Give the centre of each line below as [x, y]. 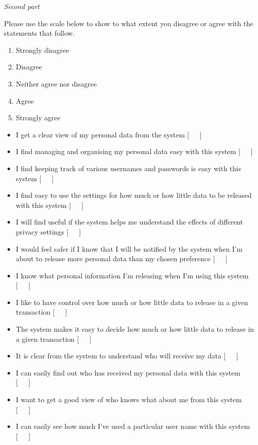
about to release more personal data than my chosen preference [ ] [121, 258]
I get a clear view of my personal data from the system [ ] [109, 134]
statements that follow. [39, 33]
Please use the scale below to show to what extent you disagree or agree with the [129, 23]
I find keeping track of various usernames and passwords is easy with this [128, 168]
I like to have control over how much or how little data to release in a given [132, 302]
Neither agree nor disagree [56, 83]
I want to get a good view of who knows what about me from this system [129, 399]
